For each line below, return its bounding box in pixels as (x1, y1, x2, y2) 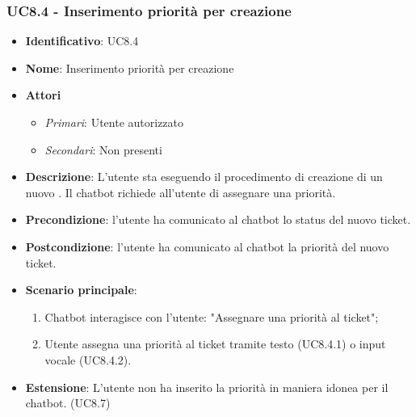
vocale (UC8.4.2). (44, 351, 132, 368)
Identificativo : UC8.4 (25, 32, 139, 49)
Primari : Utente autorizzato (44, 114, 184, 130)
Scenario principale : (25, 281, 137, 298)
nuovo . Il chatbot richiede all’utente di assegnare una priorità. (25, 183, 336, 200)
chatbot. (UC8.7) (25, 394, 111, 411)
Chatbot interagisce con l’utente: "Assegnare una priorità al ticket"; (44, 308, 379, 325)
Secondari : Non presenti (44, 141, 162, 158)
